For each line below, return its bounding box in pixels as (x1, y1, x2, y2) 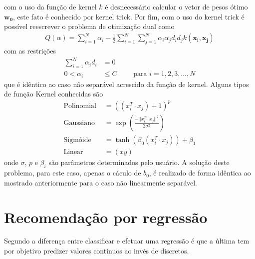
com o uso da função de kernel (4, 1, 97, 11)
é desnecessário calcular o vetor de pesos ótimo (105, 1, 248, 11)
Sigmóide (63, 136, 91, 144)
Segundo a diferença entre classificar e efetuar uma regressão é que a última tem (4, 235, 250, 246)
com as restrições (4, 45, 56, 56)
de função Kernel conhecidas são (4, 88, 103, 99)
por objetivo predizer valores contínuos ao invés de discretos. (4, 245, 189, 256)
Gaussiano (63, 119, 95, 127)
